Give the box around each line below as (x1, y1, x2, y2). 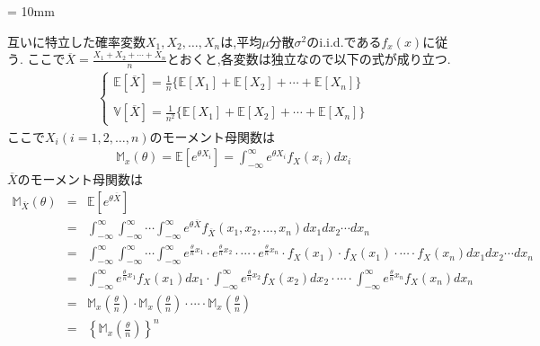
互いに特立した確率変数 (7, 31, 146, 50)
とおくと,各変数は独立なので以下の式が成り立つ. (166, 49, 451, 68)
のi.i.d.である (306, 31, 382, 50)
